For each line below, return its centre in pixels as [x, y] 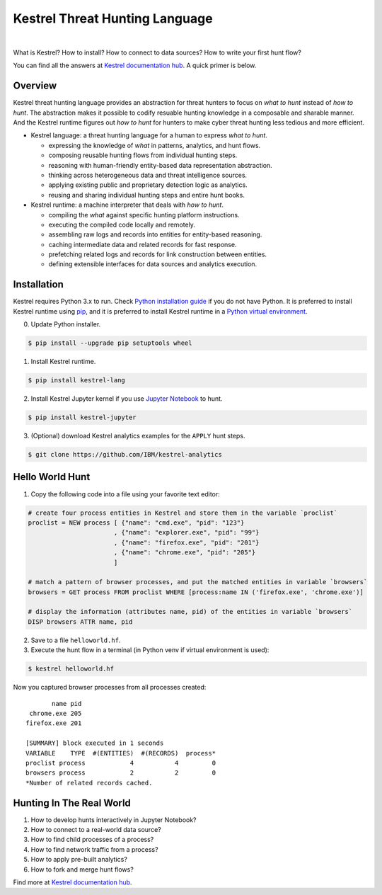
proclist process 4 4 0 [121, 763]
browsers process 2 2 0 [121, 773]
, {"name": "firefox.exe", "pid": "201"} [186, 542]
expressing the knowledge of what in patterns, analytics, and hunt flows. [155, 145]
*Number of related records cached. [89, 783]
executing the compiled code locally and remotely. [122, 224]
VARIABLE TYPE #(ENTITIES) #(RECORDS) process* [121, 753]
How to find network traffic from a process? [94, 849]
